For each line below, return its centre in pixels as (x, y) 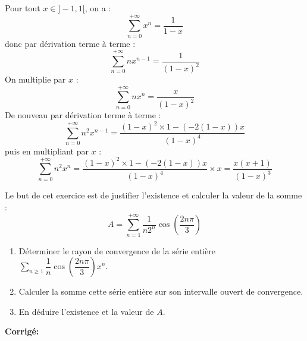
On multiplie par (35, 79)
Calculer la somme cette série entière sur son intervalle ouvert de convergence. (161, 291)
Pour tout (23, 8)
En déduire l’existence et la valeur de (86, 311)
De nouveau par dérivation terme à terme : (83, 115)
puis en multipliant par (47, 151)
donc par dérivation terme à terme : (70, 43)
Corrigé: (22, 331)
